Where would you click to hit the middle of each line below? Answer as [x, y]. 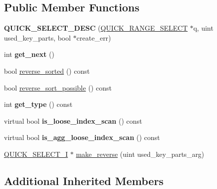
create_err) [94, 37]
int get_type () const [38, 104]
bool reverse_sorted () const [47, 71]
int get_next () [29, 54]
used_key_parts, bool [38, 37]
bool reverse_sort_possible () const [58, 87]
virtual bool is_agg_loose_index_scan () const [82, 137]
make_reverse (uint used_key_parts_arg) [140, 154]
